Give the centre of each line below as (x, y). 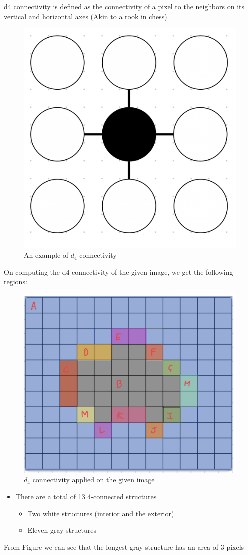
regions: (16, 281)
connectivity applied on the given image (94, 479)
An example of (46, 255)
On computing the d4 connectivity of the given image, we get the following (119, 272)
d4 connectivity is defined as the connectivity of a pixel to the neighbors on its (124, 6)
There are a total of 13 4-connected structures (86, 496)
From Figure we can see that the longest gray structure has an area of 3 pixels (124, 546)
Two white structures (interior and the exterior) (101, 513)
